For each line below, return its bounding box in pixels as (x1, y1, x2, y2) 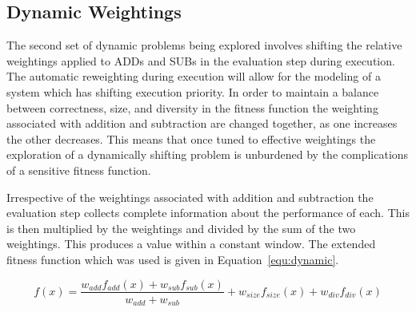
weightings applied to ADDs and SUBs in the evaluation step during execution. (6, 52, 395, 69)
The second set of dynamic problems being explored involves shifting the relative (6, 37, 402, 53)
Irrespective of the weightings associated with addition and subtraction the (6, 188, 374, 205)
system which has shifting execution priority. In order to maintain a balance (6, 83, 379, 100)
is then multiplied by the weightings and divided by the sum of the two (6, 219, 356, 236)
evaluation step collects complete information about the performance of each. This (6, 204, 410, 221)
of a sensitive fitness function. (6, 161, 151, 178)
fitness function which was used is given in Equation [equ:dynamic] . (6, 251, 339, 267)
